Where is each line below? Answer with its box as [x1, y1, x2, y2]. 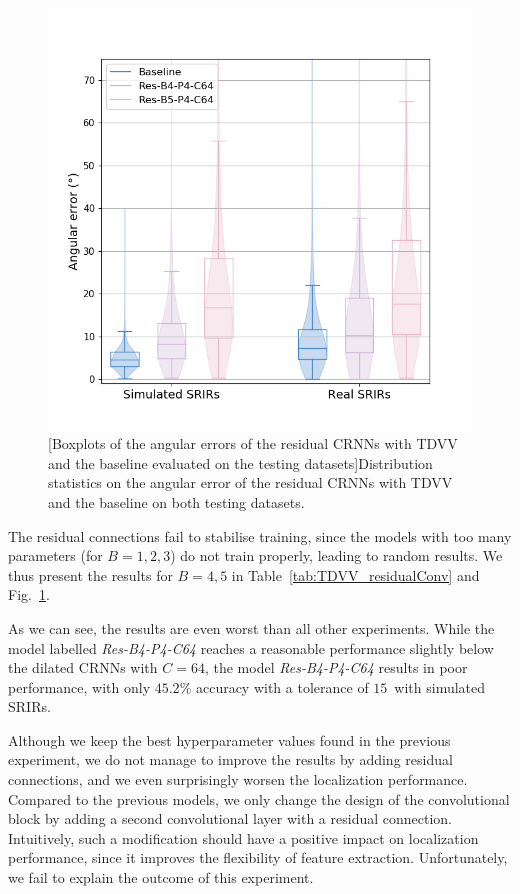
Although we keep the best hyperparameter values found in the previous [8, 729, 451, 750]
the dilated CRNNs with [8, 657, 158, 678]
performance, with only [8, 676, 151, 697]
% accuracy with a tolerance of [179, 676, 369, 697]
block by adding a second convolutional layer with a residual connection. [8, 808, 452, 829]
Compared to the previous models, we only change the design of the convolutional [8, 788, 510, 809]
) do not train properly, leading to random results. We [170, 545, 503, 566]
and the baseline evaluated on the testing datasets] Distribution [48, 452, 433, 473]
